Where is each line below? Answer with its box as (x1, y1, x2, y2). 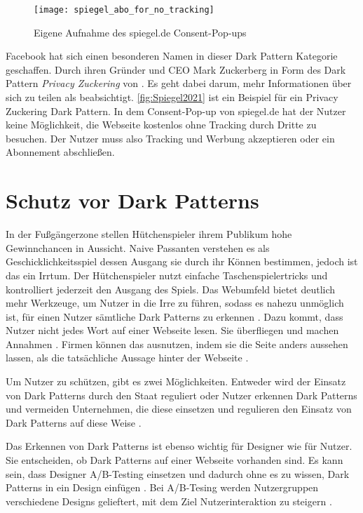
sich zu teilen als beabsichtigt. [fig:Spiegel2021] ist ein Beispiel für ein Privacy (6, 90, 338, 105)
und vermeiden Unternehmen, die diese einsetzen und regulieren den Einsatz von (6, 401, 352, 416)
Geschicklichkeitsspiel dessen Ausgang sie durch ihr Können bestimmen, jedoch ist (6, 254, 358, 269)
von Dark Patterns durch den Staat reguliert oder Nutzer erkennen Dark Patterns (6, 387, 357, 402)
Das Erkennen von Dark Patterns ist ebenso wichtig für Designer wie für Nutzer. (6, 439, 352, 453)
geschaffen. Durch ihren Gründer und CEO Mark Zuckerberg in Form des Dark (6, 62, 346, 76)
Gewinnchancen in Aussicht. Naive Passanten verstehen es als (6, 240, 270, 255)
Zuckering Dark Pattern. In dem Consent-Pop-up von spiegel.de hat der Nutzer (6, 103, 346, 118)
